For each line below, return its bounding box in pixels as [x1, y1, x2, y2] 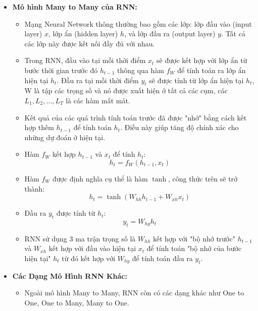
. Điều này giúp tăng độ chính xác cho [120, 122, 239, 133]
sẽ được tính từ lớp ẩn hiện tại [149, 75, 244, 85]
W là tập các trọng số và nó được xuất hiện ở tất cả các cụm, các [24, 85, 228, 96]
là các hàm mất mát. [66, 95, 130, 105]
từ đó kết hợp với [62, 253, 116, 263]
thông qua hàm [117, 65, 164, 75]
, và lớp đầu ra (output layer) [124, 28, 216, 39]
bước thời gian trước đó [24, 65, 98, 75]
